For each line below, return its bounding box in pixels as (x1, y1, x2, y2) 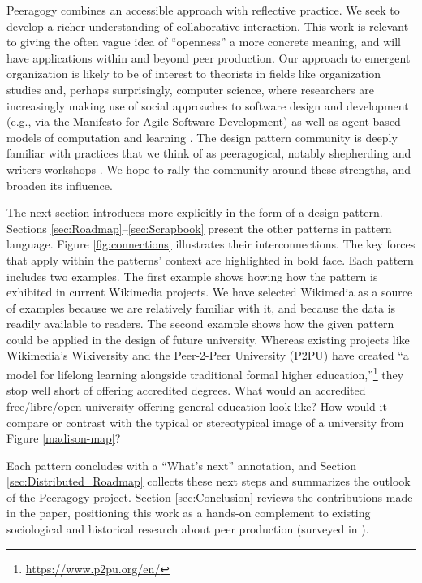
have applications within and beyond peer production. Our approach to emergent (6, 49, 411, 66)
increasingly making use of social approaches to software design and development (6, 97, 409, 114)
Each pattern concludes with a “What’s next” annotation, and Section (6, 456, 356, 473)
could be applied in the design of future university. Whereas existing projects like (6, 330, 410, 348)
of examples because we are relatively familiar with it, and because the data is (6, 299, 396, 316)
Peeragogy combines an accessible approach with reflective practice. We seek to (6, 2, 400, 18)
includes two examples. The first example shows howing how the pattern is (6, 267, 378, 284)
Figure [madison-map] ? (6, 430, 121, 447)
